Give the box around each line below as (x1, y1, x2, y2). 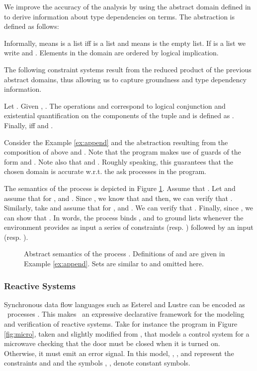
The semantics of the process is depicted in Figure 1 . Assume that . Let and (4, 183, 236, 193)
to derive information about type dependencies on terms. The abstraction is (4, 11, 235, 21)
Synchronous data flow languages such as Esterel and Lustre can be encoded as (4, 299, 245, 309)
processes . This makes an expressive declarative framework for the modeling (7, 309, 245, 319)
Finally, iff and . (4, 120, 53, 130)
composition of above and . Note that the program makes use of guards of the (4, 147, 241, 157)
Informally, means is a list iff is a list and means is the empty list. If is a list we (4, 37, 246, 48)
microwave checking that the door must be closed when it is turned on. (4, 338, 220, 349)
